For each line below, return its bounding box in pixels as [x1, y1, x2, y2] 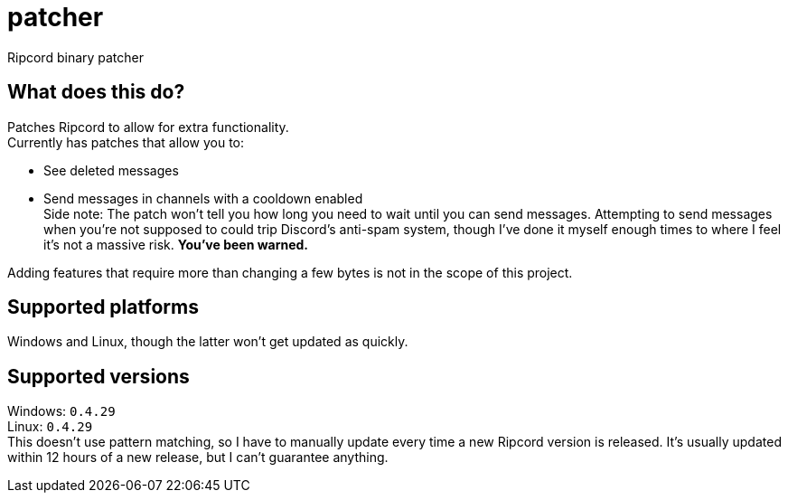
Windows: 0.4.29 [7, 403, 116, 420]
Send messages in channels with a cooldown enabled [43, 190, 363, 206]
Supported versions [7, 364, 190, 388]
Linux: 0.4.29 [7, 419, 93, 435]
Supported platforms [7, 296, 199, 319]
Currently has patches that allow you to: [7, 134, 245, 150]
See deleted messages [43, 162, 179, 178]
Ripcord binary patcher [7, 49, 145, 65]
